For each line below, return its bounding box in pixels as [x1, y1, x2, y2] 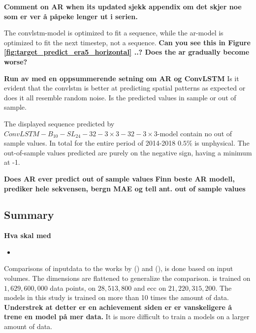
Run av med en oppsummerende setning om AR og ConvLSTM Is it [4, 73, 239, 83]
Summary [4, 207, 54, 222]
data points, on [50, 282, 96, 293]
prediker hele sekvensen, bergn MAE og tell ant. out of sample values [4, 183, 246, 193]
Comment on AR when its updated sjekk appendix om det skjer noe [4, 1, 242, 11]
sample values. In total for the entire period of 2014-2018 [4, 138, 176, 148]
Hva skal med [4, 230, 51, 241]
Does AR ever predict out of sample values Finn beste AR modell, [4, 173, 235, 183]
